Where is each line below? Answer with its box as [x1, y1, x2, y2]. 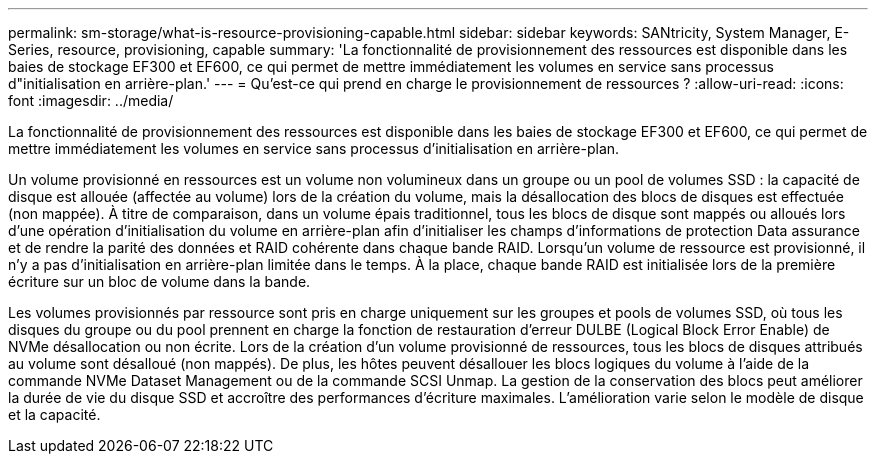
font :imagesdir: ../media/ [8, 92, 174, 109]
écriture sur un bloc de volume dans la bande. [8, 273, 311, 290]
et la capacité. [8, 406, 101, 423]
